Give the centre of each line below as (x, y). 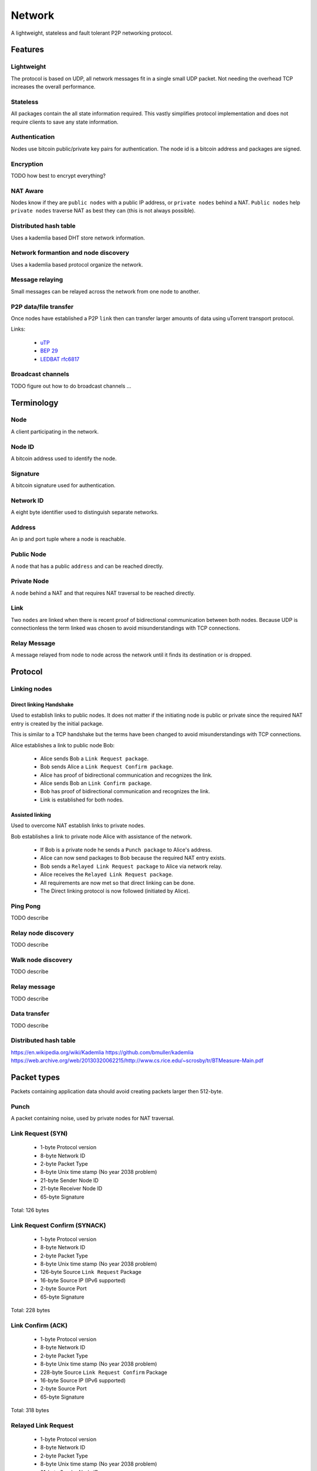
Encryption (27, 164)
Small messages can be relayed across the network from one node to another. (105, 291)
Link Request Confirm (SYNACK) (58, 1225)
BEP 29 (49, 351)
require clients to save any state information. (65, 122)
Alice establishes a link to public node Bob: (63, 745)
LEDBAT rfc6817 (60, 359)
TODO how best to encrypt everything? (58, 175)
